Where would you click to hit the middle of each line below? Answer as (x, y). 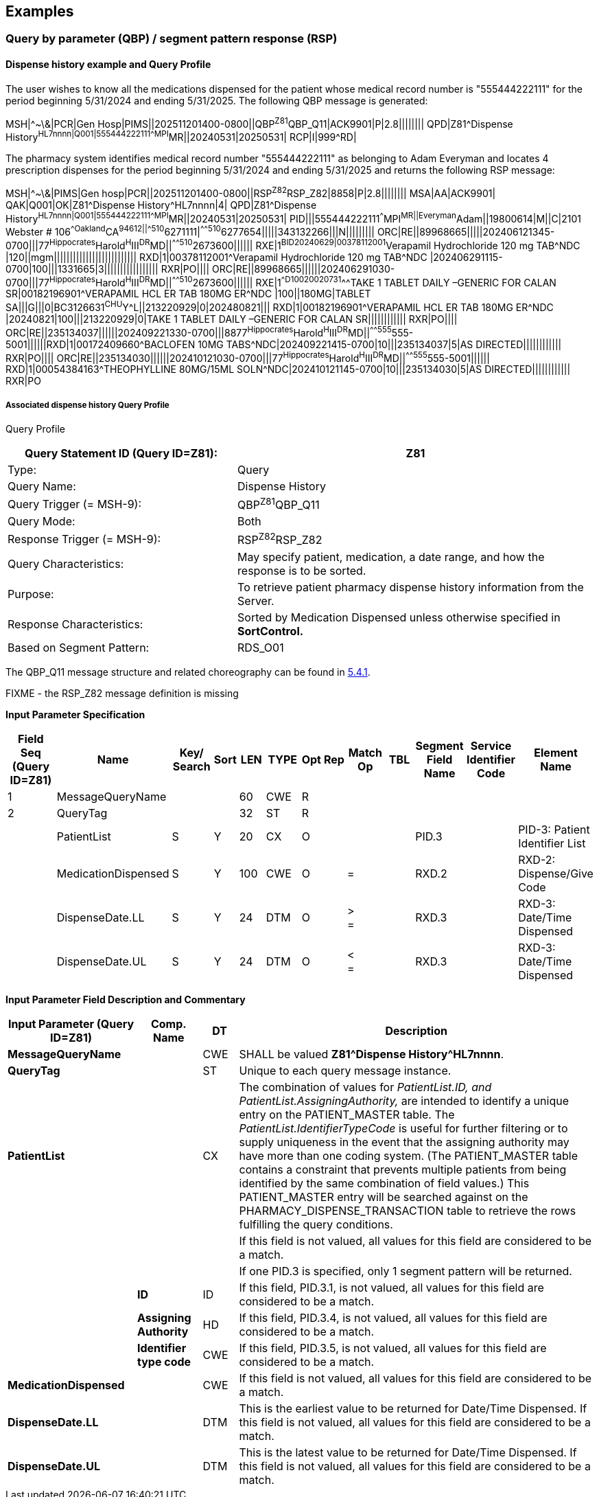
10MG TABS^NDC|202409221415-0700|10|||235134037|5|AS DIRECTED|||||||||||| (380, 344)
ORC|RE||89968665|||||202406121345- (466, 231)
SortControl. (271, 631)
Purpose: (31, 594)
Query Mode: (42, 522)
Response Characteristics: (75, 624)
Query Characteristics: (66, 563)
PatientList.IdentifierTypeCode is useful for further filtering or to (403, 1128)
